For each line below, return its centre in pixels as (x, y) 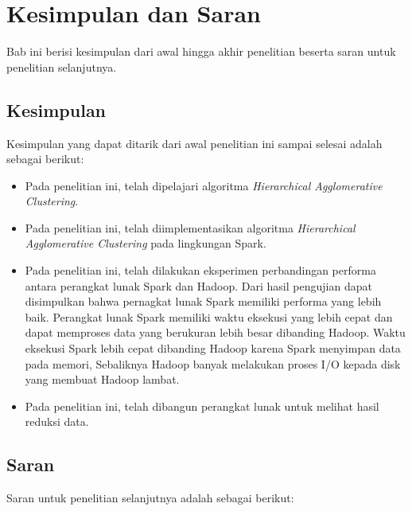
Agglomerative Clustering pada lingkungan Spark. (146, 243)
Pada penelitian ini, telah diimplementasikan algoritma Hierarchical (190, 227)
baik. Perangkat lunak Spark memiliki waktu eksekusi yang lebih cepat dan (209, 316)
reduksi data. (57, 421)
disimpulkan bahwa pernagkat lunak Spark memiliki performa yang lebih (203, 301)
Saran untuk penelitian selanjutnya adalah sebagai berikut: (150, 498)
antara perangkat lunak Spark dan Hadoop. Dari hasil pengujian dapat (198, 285)
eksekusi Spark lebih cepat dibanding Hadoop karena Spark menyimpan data (213, 348)
